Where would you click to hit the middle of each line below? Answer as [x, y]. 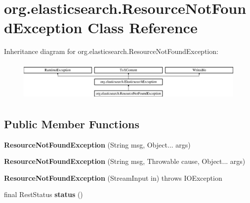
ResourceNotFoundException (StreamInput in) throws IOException [113, 178]
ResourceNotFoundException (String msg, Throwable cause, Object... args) [125, 161]
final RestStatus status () [43, 194]
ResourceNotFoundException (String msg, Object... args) [97, 144]
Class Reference [143, 27]
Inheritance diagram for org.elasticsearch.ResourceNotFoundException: [111, 51]
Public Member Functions [72, 124]
